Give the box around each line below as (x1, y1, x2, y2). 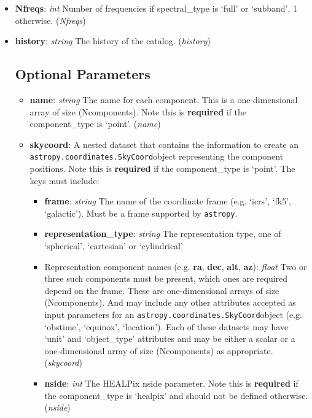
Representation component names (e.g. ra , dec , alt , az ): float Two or (44, 260, 307, 273)
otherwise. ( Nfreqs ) (15, 14, 86, 26)
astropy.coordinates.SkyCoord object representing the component (29, 150, 284, 163)
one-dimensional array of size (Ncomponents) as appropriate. (44, 344, 273, 357)
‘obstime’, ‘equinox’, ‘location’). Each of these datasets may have (44, 320, 289, 333)
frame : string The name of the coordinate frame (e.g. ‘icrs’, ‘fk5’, (44, 195, 291, 207)
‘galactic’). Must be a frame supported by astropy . (44, 206, 238, 219)
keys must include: (29, 174, 99, 187)
